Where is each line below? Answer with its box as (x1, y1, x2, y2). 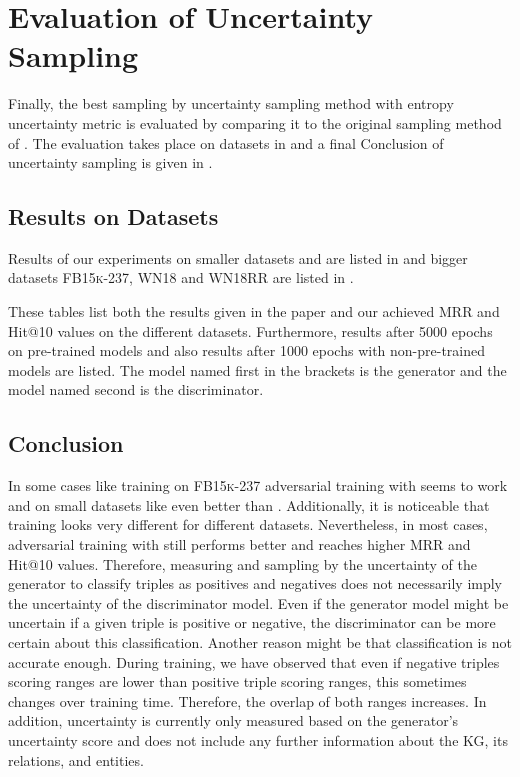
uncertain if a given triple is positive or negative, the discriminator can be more (8, 612, 496, 633)
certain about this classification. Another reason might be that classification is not (8, 632, 512, 652)
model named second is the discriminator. (8, 379, 264, 400)
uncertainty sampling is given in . (8, 152, 213, 173)
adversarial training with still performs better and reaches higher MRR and (8, 534, 471, 555)
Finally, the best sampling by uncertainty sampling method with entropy (8, 93, 454, 114)
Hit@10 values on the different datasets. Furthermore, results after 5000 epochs (8, 320, 493, 341)
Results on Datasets (8, 201, 219, 232)
